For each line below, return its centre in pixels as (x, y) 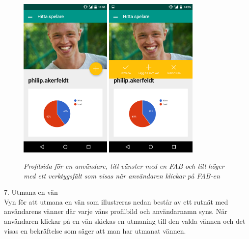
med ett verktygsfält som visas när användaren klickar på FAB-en (122, 175)
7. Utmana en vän (31, 192)
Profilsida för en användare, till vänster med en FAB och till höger (124, 166)
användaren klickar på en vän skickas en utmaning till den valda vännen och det (125, 221)
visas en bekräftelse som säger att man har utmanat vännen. (95, 230)
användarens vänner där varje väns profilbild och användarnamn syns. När (116, 211)
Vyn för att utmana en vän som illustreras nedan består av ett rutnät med (116, 201)
